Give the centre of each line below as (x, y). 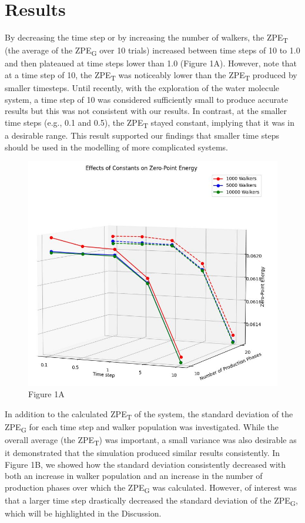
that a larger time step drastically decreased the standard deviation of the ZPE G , (151, 501)
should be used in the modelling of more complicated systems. (116, 147)
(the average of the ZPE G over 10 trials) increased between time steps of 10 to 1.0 (152, 51)
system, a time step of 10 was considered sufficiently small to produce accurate (147, 99)
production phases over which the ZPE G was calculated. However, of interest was (151, 488)
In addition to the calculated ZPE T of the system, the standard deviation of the (149, 414)
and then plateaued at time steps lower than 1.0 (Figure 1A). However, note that (151, 63)
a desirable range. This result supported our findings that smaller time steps (142, 135)
